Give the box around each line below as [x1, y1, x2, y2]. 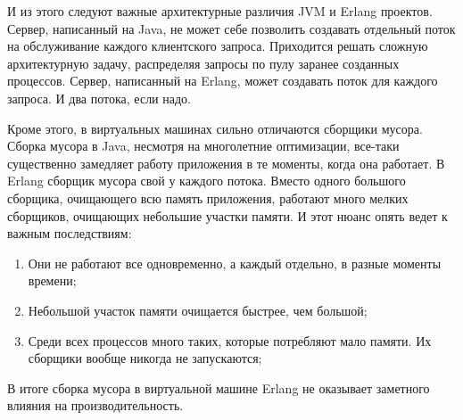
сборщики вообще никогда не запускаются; [28, 349, 262, 367]
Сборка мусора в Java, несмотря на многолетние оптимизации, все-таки [7, 136, 400, 155]
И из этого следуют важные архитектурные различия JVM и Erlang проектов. [7, 2, 433, 20]
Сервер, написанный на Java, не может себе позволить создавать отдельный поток [7, 19, 456, 37]
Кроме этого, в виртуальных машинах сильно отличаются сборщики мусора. [7, 119, 423, 137]
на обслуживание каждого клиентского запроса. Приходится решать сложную [7, 37, 428, 55]
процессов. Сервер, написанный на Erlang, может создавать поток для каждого [7, 71, 438, 90]
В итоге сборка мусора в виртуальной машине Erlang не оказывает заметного [7, 378, 430, 397]
